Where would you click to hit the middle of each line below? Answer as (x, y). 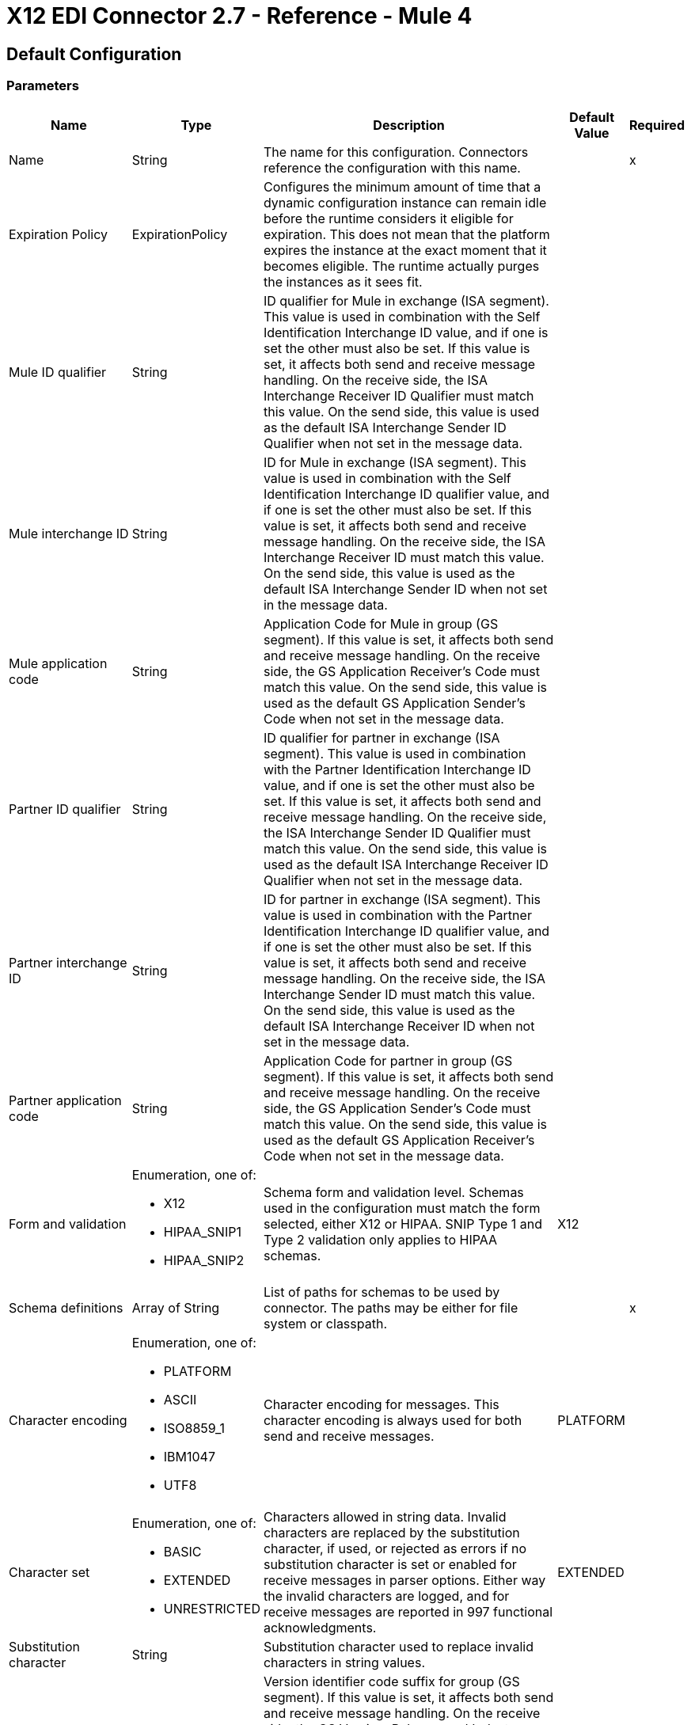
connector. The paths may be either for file (391, 1307)
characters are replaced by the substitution (391, 1532)
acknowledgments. (320, 1627)
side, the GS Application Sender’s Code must (397, 1108)
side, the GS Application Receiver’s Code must (402, 671)
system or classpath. (325, 1323)
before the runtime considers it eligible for (388, 218)
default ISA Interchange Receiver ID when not (399, 1026)
